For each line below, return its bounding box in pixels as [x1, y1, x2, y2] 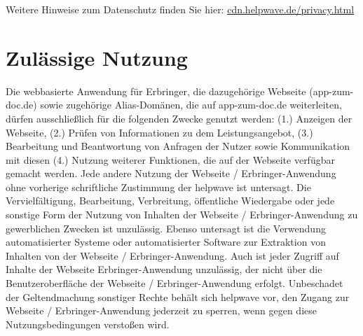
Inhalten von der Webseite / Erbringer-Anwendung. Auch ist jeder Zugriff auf [6, 248, 339, 262]
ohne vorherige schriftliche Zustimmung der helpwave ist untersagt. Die [6, 179, 311, 194]
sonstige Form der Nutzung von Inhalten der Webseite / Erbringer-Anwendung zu [6, 207, 358, 222]
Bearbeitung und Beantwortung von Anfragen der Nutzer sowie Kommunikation [6, 139, 350, 153]
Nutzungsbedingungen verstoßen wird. [6, 316, 170, 331]
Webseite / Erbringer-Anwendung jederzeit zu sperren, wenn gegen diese [6, 303, 317, 318]
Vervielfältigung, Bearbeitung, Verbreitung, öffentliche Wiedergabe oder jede [6, 193, 335, 208]
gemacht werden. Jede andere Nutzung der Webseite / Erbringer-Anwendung [6, 166, 336, 181]
